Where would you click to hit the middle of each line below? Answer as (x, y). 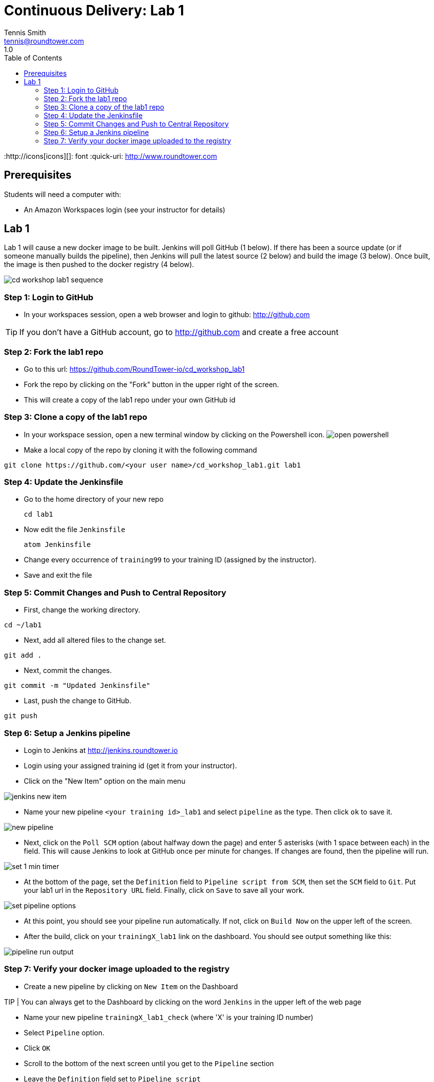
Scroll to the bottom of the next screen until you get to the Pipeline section (149, 1063)
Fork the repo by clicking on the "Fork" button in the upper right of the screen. (152, 384)
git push (21, 716)
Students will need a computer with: (63, 194)
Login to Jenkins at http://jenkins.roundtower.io (101, 750)
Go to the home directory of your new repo (94, 499)
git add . (23, 655)
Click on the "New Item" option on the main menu (105, 781)
